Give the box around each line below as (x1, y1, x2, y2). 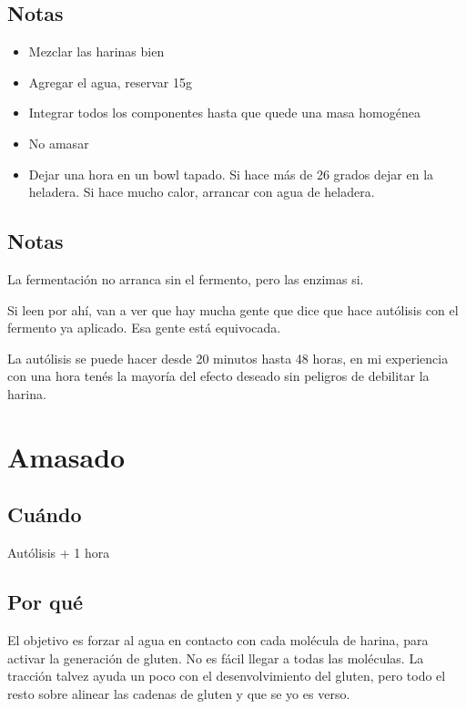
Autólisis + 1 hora (7, 543, 110, 562)
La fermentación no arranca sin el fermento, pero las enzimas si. (7, 269, 364, 288)
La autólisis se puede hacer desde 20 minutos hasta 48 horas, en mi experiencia (7, 348, 449, 367)
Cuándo (7, 500, 82, 529)
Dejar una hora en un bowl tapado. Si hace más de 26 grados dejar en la (28, 164, 434, 183)
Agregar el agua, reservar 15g (28, 72, 192, 91)
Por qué (7, 588, 84, 616)
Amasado (7, 437, 126, 475)
